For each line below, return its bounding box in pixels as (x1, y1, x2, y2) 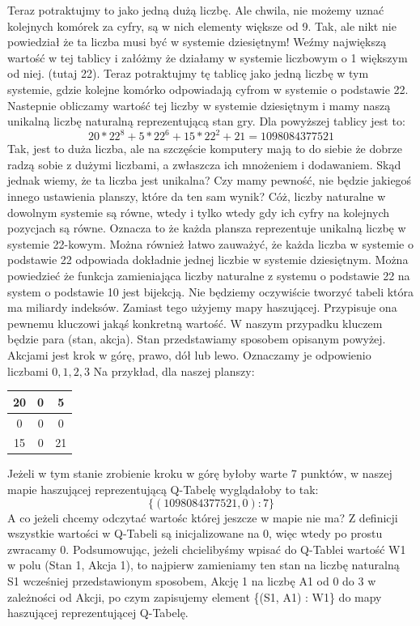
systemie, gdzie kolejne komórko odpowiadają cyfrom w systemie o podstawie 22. (7, 80, 409, 97)
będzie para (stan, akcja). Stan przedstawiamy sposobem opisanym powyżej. (7, 330, 386, 347)
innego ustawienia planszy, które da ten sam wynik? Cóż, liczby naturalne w (7, 188, 386, 205)
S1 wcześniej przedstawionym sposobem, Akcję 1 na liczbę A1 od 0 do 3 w (7, 573, 376, 589)
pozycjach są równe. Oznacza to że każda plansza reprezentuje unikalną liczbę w (7, 219, 406, 236)
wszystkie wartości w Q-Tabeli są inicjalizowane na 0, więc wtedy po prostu (7, 525, 383, 542)
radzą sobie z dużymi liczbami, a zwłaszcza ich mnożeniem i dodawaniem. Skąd (7, 155, 401, 172)
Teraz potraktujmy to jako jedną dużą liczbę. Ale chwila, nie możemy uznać (7, 2, 384, 18)
